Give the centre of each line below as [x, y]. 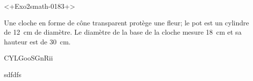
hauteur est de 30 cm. [37, 41]
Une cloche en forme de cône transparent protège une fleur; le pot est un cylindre [126, 22]
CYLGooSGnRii [29, 58]
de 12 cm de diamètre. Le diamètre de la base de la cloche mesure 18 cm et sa [123, 32]
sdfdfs [13, 74]
